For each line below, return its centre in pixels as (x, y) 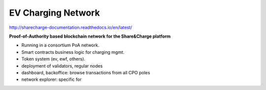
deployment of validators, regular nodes (62, 66)
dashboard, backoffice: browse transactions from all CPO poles (86, 72)
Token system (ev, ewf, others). (53, 59)
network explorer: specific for (51, 79)
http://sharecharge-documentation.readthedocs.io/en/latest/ (71, 27)
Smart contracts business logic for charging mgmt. (73, 52)
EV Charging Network (55, 13)
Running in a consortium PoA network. (60, 45)
